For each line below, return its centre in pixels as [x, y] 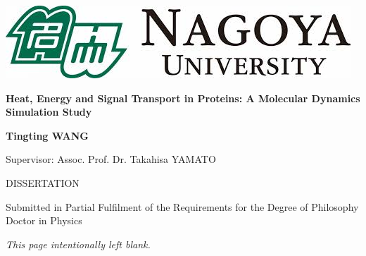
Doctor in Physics [44, 220]
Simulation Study [49, 112]
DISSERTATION [43, 182]
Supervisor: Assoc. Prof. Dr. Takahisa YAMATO [111, 159]
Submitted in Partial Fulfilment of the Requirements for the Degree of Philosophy [182, 206]
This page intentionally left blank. [78, 244]
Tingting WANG [48, 135]
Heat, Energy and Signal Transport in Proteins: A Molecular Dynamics [183, 98]
